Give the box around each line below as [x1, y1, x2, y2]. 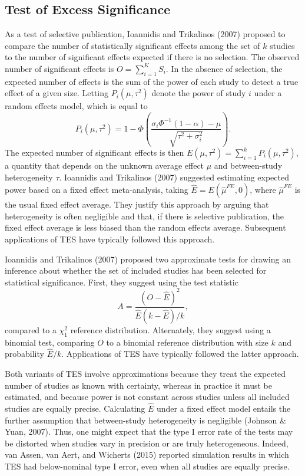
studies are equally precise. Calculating [5, 402, 145, 414]
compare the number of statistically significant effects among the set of [5, 39, 260, 51]
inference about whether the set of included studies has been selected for [5, 264, 267, 277]
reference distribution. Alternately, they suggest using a [70, 323, 271, 336]
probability [5, 347, 44, 360]
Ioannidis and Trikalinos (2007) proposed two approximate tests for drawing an [5, 252, 291, 265]
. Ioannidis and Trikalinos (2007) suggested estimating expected [59, 170, 289, 183]
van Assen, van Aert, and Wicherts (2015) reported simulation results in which [5, 448, 289, 461]
